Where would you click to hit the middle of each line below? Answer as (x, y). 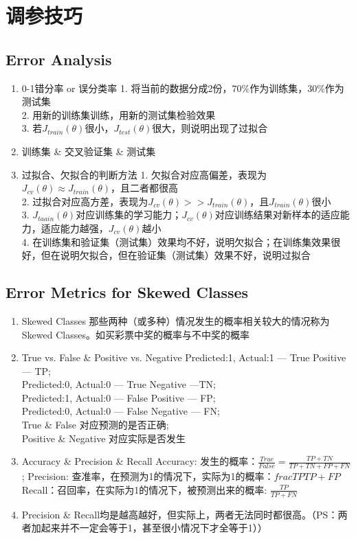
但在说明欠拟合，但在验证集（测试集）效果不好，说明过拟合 (176, 255)
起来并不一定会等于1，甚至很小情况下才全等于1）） (154, 528)
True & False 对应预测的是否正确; (95, 425)
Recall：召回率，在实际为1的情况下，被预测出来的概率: (144, 489)
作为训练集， (279, 88)
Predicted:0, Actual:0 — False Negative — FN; (121, 411)
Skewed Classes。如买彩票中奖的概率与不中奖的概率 (135, 334)
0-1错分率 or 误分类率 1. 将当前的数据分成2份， (127, 88)
